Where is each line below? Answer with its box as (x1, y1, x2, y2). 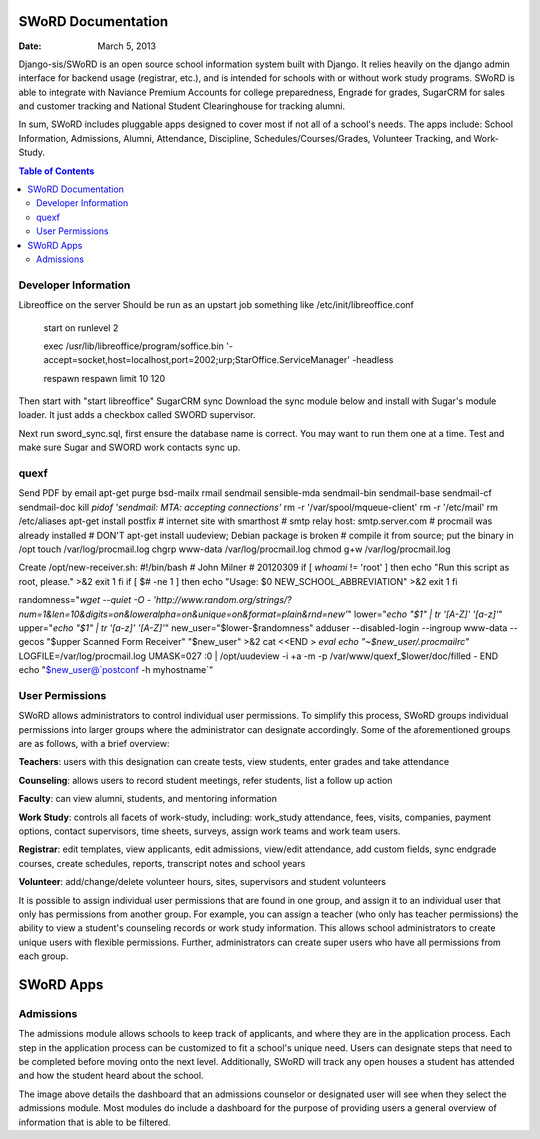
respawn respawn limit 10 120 (43, 372, 166, 384)
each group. (18, 950, 69, 962)
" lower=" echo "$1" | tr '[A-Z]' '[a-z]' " (347, 608, 504, 620)
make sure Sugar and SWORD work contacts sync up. (18, 441, 241, 454)
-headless (351, 354, 394, 366)
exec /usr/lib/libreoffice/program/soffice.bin (43, 340, 225, 352)
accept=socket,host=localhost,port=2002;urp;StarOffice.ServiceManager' (43, 354, 350, 366)
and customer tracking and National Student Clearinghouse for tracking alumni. (18, 100, 345, 112)
